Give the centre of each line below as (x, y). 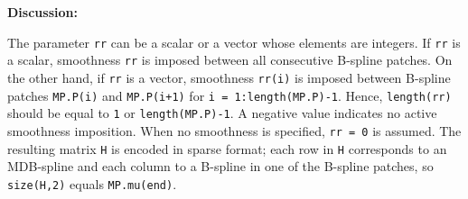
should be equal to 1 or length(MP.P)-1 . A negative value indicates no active (222, 113)
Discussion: (42, 12)
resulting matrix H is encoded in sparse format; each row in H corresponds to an (227, 148)
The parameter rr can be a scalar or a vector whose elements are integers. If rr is (234, 42)
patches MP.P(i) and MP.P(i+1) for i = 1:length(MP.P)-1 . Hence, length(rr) (229, 95)
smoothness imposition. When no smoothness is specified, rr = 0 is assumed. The (234, 130)
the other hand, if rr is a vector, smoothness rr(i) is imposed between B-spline (229, 77)
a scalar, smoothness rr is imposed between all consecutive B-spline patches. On (230, 60)
